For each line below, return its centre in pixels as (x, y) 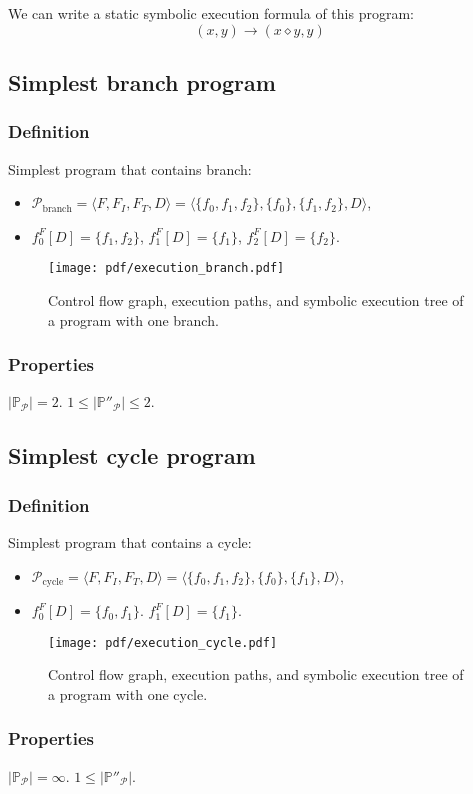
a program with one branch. (133, 319)
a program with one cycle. (128, 693)
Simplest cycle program (132, 455)
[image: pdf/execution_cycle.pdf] (163, 642)
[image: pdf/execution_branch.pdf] (166, 268)
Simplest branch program (142, 81)
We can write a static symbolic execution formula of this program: (211, 13)
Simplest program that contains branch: (130, 168)
